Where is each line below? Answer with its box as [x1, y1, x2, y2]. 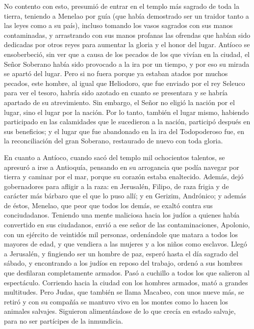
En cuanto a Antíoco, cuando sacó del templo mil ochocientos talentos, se [4, 152, 225, 162]
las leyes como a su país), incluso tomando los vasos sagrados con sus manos [4, 20, 233, 30]
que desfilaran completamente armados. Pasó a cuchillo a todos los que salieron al [4, 268, 250, 278]
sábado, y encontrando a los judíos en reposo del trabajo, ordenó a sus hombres [4, 258, 243, 268]
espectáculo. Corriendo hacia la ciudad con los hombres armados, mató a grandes [4, 277, 248, 287]
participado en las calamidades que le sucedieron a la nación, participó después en [4, 116, 251, 127]
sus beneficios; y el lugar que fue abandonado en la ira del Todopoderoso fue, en [4, 126, 245, 136]
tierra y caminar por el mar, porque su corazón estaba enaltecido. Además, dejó [4, 171, 244, 182]
